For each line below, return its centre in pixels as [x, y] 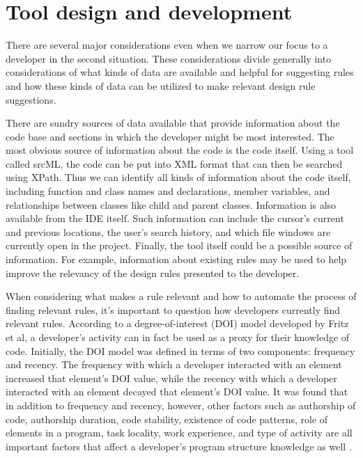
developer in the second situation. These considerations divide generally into [169, 58]
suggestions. [31, 99]
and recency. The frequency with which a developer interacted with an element [174, 364]
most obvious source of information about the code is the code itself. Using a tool [180, 150]
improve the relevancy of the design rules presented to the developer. [153, 273]
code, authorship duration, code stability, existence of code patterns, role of [167, 419]
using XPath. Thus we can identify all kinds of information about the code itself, [178, 177]
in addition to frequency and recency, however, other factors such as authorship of [181, 405]
